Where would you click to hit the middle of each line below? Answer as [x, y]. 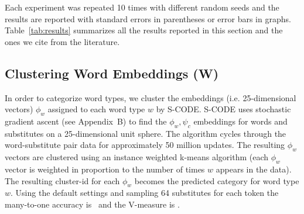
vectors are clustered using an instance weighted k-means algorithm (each [137, 157]
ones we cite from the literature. [62, 41]
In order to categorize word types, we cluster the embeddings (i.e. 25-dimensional [151, 97]
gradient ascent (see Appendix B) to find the [86, 121]
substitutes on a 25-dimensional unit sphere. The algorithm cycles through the [146, 133]
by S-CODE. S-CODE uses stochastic [223, 109]
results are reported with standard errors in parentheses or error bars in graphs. [148, 18]
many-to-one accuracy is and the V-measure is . [92, 204]
